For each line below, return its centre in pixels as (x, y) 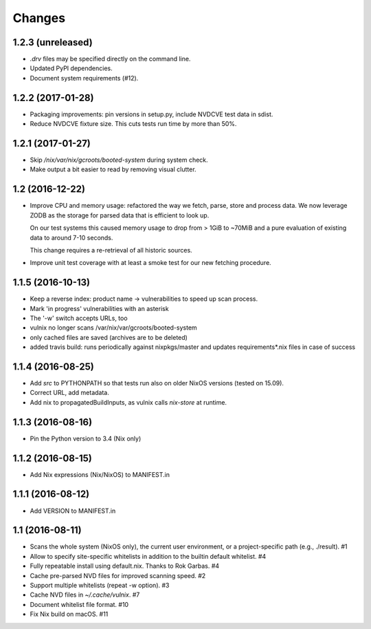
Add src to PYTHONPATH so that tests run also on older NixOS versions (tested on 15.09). (157, 383)
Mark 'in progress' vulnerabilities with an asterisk (99, 308)
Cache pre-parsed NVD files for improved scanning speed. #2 (118, 575)
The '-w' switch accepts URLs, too (79, 318)
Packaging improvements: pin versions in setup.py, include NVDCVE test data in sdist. (151, 114)
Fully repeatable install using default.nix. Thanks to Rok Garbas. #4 (125, 566)
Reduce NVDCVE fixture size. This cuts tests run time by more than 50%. (133, 124)
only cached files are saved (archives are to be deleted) (109, 337)
